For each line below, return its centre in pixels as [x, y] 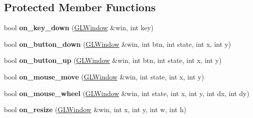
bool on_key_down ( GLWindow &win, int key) [79, 28]
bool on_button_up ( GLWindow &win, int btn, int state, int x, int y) [113, 60]
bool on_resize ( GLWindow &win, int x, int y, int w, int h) [95, 109]
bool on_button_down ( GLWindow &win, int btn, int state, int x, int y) [117, 44]
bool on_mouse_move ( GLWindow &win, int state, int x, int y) [104, 76]
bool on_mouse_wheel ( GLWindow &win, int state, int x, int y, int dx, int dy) [127, 93]
